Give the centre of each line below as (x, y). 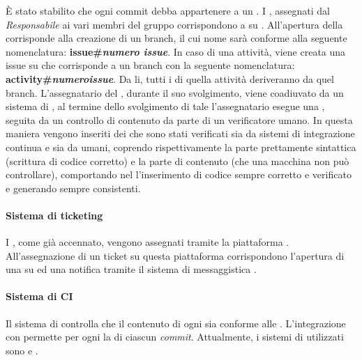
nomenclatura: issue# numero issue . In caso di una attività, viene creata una (176, 51)
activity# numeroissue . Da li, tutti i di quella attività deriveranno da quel (170, 78)
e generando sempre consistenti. (73, 188)
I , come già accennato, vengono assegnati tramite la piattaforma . (148, 242)
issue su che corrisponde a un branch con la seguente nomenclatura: (150, 65)
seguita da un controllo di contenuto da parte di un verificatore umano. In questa (179, 119)
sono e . (22, 350)
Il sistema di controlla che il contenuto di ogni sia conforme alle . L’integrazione (176, 323)
